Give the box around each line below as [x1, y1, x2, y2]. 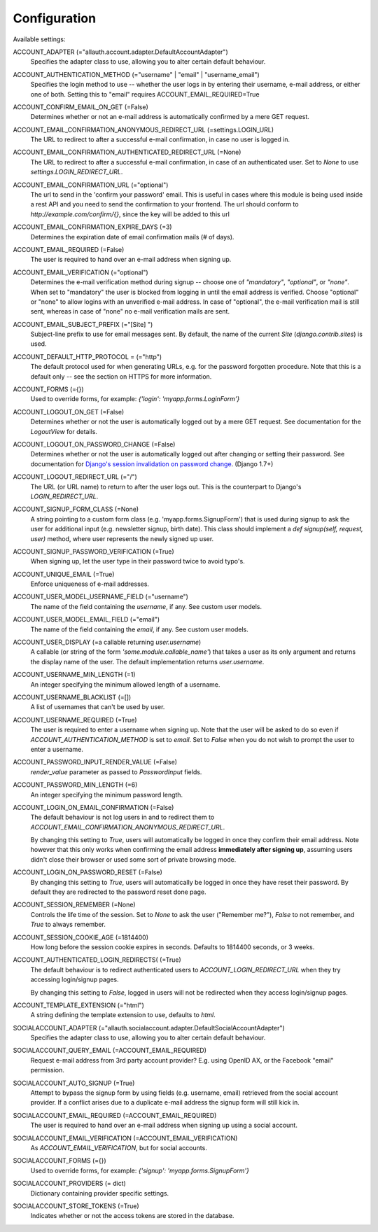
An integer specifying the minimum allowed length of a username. [30, 680, 220, 689]
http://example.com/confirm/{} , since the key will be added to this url [30, 210, 230, 218]
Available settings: [13, 35, 66, 43]
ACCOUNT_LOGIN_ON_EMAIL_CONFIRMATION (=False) [13, 803, 174, 811]
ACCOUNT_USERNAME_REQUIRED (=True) [13, 715, 137, 724]
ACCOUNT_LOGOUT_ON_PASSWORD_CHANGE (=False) [13, 440, 176, 448]
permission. [30, 1066, 64, 1074]
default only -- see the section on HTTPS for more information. [30, 372, 212, 381]
